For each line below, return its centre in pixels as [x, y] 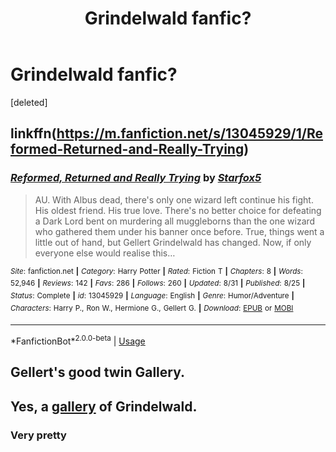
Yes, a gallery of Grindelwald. [104, 406]
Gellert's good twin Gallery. [98, 372]
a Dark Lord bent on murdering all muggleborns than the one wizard [175, 221]
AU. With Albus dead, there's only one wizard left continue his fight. [174, 199]
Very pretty [38, 435]
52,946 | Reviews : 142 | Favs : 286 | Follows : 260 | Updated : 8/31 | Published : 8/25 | [158, 283]
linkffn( [33, 133]
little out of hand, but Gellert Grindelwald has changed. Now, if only [173, 242]
